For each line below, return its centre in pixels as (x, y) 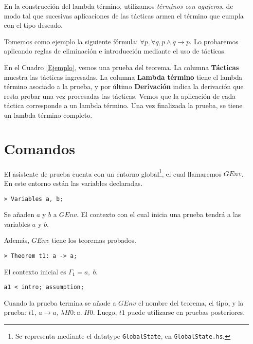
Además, (17, 240)
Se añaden (19, 214)
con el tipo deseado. (34, 25)
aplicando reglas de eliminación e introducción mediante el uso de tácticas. (115, 51)
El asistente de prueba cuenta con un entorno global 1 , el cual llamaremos (113, 173)
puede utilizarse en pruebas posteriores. (186, 312)
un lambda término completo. (48, 115)
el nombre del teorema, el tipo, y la (191, 302)
